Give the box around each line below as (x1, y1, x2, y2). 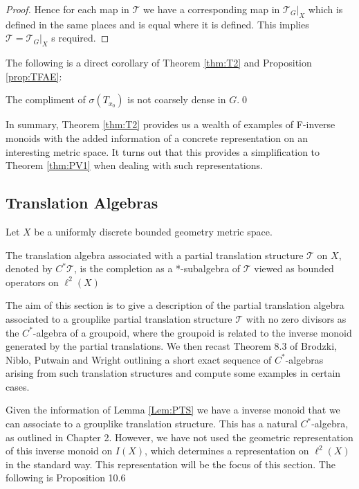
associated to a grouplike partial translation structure (6, 311, 232, 326)
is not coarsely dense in (127, 92, 226, 107)
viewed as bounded (254, 261, 334, 276)
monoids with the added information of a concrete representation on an (6, 130, 309, 145)
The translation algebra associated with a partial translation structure (6, 247, 304, 262)
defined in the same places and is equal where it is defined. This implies (6, 17, 309, 31)
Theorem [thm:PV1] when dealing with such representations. (6, 158, 263, 172)
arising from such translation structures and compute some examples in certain (6, 366, 341, 380)
